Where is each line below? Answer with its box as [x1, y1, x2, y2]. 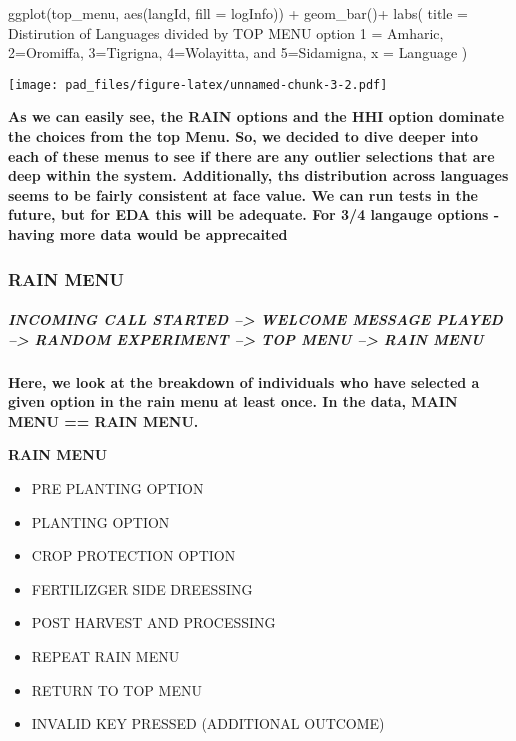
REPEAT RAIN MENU [31, 645, 180, 666]
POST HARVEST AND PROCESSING [31, 612, 276, 633]
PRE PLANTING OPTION [31, 477, 204, 498]
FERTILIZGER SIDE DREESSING [31, 578, 253, 599]
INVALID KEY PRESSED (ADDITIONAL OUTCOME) [31, 713, 385, 734]
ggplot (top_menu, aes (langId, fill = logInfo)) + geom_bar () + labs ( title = [8, 3, 469, 23]
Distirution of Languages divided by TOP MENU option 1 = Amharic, [8, 22, 444, 43]
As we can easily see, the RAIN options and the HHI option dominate [8, 106, 505, 127]
